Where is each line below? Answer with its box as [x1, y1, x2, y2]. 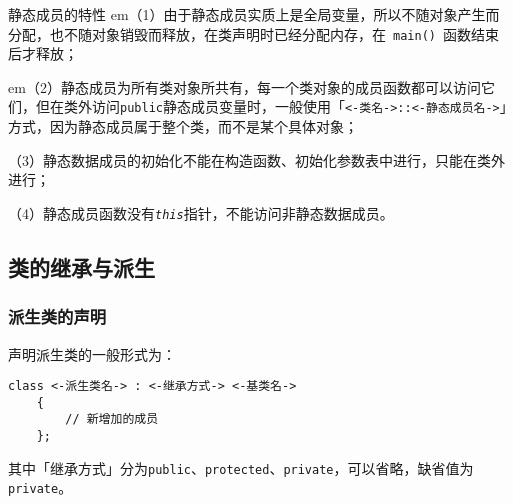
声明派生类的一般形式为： [8, 343, 176, 364]
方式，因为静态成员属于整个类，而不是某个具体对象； [8, 116, 358, 137]
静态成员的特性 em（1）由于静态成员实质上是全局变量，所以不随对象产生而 [8, 4, 500, 24]
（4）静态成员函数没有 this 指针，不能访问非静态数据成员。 [8, 202, 394, 223]
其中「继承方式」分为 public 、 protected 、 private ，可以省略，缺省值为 [8, 457, 474, 478]
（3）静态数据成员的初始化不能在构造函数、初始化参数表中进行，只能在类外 [8, 149, 505, 170]
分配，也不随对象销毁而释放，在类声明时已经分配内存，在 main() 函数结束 [8, 23, 499, 44]
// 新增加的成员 [65, 412, 159, 427]
